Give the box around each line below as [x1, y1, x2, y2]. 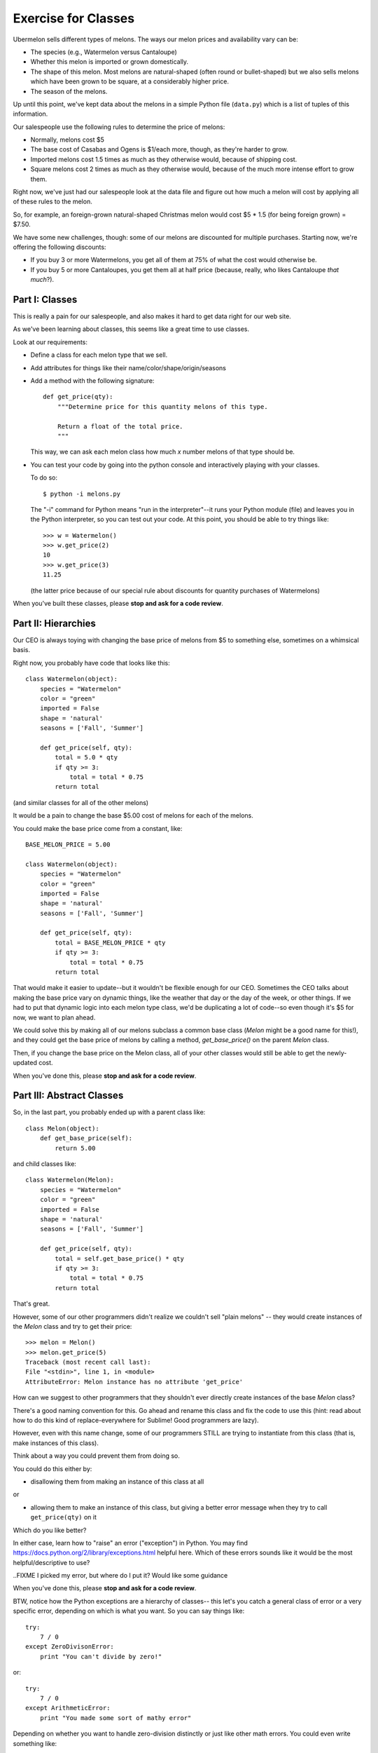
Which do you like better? [13, 1526, 87, 1534]
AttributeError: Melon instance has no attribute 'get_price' [25, 1378, 244, 1386]
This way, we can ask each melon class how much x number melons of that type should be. [30, 447, 295, 456]
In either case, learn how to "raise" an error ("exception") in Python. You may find [13, 1538, 248, 1547]
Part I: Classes [13, 293, 78, 305]
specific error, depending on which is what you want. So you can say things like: [13, 1606, 245, 1616]
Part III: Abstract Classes [13, 1090, 124, 1102]
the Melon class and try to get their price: [13, 1322, 132, 1330]
